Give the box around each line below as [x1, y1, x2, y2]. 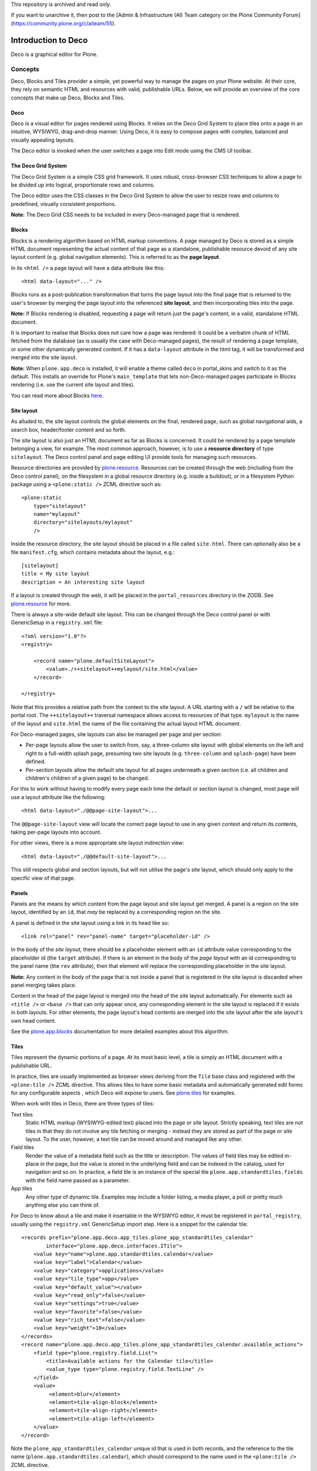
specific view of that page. [11, 874, 76, 881]
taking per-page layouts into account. [11, 828, 102, 836]
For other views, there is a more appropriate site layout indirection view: [11, 839, 184, 847]
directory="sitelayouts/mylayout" [33, 519, 133, 526]
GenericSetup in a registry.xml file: [11, 619, 104, 626]
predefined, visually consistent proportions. [11, 200, 117, 207]
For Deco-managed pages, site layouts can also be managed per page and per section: [11, 731, 222, 738]
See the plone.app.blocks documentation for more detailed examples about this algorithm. [11, 1027, 229, 1035]
